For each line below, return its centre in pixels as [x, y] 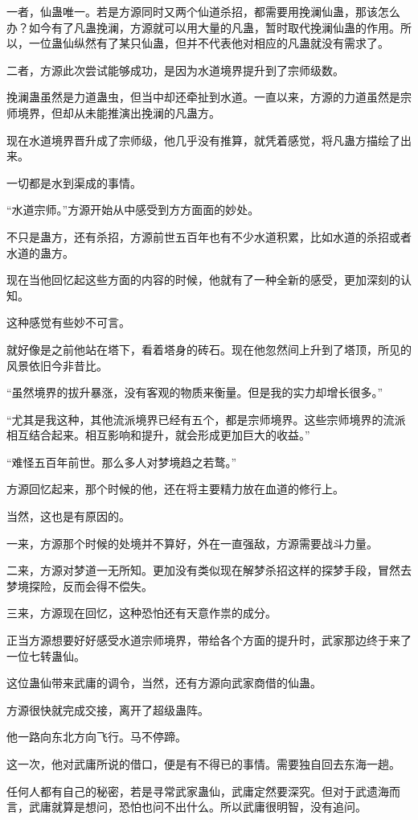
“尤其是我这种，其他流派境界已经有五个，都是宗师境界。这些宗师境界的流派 [206, 419]
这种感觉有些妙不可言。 [68, 322]
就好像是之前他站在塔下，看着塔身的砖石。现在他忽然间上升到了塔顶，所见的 [209, 349]
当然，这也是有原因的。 [68, 516]
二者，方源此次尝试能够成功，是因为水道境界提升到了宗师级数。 [175, 70]
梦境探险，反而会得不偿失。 [80, 585]
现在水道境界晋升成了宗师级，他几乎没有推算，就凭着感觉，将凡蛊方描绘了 [203, 140]
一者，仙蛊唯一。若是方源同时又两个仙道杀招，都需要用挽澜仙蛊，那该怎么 [203, 11]
